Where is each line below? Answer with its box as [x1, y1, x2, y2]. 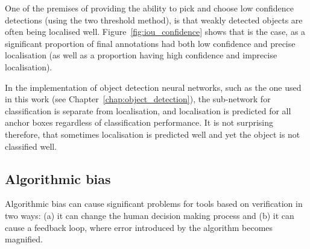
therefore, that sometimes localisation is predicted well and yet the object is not [5, 128, 300, 140]
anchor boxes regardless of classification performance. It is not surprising [5, 116, 274, 129]
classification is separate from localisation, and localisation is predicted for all [5, 104, 291, 117]
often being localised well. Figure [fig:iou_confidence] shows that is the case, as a [5, 25, 306, 38]
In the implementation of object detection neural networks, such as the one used [5, 81, 302, 93]
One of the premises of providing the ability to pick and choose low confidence [5, 2, 294, 14]
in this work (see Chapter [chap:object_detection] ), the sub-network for [5, 93, 271, 105]
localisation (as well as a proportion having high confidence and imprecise [5, 49, 277, 61]
